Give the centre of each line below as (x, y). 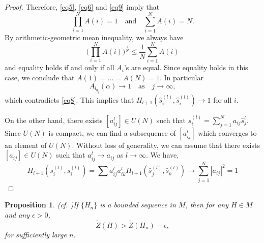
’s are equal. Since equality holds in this (186, 67)
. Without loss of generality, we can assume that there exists (166, 145)
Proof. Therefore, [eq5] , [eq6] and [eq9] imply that (82, 7)
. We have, (162, 155)
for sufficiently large (36, 234)
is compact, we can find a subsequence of (112, 132)
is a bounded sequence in (138, 205)
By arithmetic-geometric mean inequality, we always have (94, 37)
